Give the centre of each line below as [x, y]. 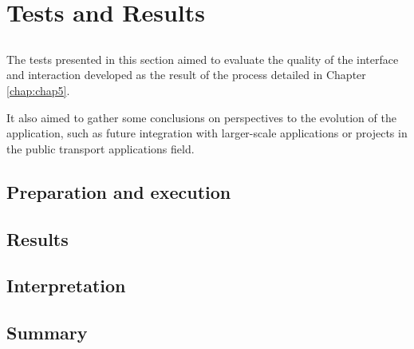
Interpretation [66, 286]
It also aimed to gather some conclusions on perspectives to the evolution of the [201, 117]
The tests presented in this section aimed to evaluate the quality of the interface [203, 59]
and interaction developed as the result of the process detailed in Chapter [186, 75]
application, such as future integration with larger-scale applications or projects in [207, 133]
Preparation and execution [119, 191]
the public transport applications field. [101, 148]
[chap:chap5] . [38, 90]
